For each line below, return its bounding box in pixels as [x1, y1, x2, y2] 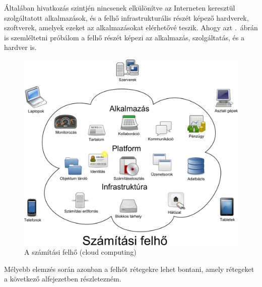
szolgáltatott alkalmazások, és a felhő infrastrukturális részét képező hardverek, [4, 12, 249, 23]
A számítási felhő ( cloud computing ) [24, 247, 137, 257]
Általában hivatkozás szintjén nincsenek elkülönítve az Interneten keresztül [4, 3, 235, 13]
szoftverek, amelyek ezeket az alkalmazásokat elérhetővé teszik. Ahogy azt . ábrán [4, 22, 258, 33]
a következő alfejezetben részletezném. [4, 273, 121, 284]
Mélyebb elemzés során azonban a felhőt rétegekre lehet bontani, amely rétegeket [4, 263, 254, 274]
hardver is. [4, 42, 37, 52]
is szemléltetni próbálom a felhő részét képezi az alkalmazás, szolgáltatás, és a [4, 32, 244, 42]
